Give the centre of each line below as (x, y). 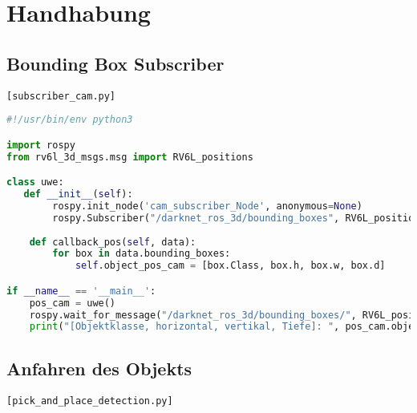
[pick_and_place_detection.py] (90, 401)
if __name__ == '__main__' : (81, 291)
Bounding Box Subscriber (115, 63)
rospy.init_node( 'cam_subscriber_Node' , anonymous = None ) (207, 206)
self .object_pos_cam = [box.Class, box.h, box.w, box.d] (230, 266)
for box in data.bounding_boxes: (142, 254)
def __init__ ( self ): (78, 194)
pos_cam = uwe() (73, 303)
